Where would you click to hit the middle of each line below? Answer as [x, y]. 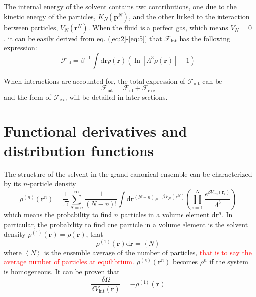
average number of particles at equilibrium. [69, 262]
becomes [185, 262]
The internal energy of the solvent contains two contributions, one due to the [120, 6]
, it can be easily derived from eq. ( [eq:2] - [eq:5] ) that [83, 38]
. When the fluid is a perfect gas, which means [158, 27]
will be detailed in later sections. [118, 97]
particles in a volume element [165, 214]
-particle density [52, 184]
